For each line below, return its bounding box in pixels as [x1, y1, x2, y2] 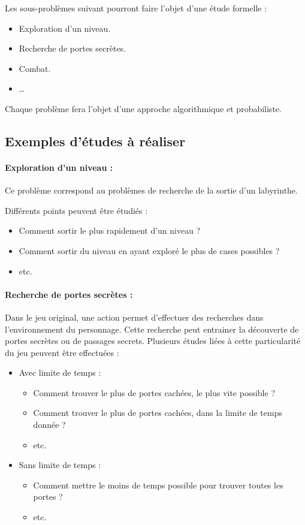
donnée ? [33, 418, 66, 431]
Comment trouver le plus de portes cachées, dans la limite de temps [33, 406, 282, 419]
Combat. [19, 62, 51, 74]
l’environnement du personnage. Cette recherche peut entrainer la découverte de [5, 322, 299, 335]
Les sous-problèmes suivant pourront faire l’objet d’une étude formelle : [5, 2, 267, 14]
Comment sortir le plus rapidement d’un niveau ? [19, 224, 201, 237]
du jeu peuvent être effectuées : [5, 346, 119, 358]
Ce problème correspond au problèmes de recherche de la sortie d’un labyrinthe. [5, 184, 298, 197]
